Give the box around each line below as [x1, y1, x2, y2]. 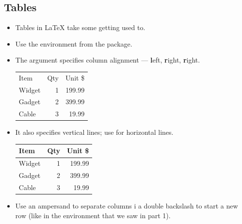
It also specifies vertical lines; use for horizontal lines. [15, 127, 174, 137]
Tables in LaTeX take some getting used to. [15, 22, 145, 32]
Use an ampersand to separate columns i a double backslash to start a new [15, 201, 238, 211]
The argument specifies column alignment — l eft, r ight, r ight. [15, 55, 200, 65]
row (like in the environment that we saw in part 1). [15, 210, 171, 220]
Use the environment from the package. [15, 38, 132, 48]
